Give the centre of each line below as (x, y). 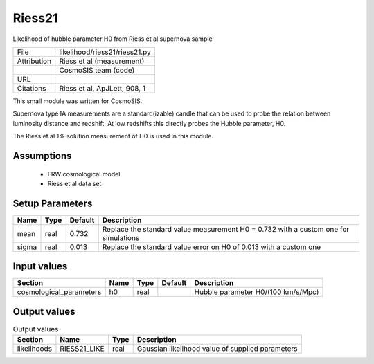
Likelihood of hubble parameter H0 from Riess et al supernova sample (113, 39)
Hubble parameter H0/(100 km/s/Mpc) (257, 292)
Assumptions (42, 156)
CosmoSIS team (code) (97, 70)
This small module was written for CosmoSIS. (78, 101)
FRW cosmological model (84, 174)
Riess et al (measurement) (102, 61)
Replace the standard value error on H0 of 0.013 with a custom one (212, 247)
